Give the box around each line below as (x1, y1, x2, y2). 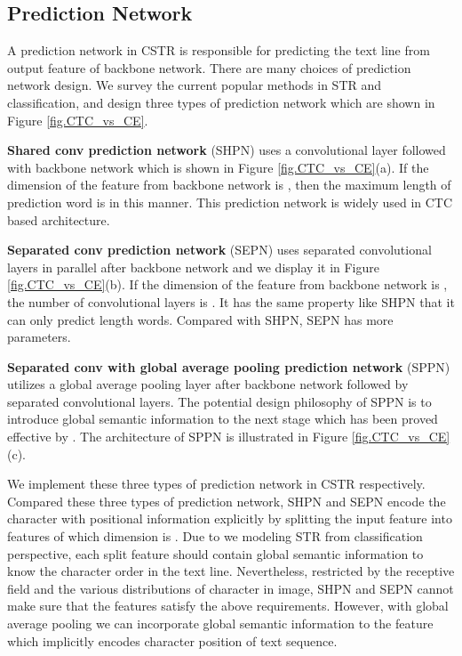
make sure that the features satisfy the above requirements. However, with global (7, 596, 449, 615)
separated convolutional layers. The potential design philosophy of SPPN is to (7, 392, 432, 410)
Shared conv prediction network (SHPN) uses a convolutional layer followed (7, 141, 446, 159)
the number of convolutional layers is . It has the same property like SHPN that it (7, 292, 455, 311)
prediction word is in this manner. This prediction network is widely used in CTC (7, 192, 453, 211)
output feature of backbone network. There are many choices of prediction (7, 58, 411, 77)
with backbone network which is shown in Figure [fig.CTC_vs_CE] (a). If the (7, 158, 429, 176)
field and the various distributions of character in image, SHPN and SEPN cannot (7, 579, 454, 597)
